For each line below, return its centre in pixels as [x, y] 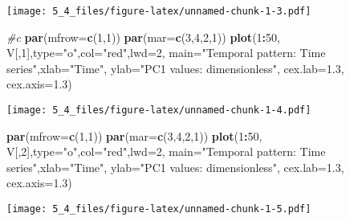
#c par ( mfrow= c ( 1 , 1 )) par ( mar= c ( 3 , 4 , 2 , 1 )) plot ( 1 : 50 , [143, 37]
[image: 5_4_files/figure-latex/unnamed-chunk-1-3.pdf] [159, 11]
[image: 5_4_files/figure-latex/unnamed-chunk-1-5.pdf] [159, 209]
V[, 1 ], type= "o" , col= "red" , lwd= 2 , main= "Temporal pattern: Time [166, 53]
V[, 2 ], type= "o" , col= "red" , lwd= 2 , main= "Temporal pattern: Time [166, 151]
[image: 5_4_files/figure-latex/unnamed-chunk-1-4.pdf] [159, 110]
